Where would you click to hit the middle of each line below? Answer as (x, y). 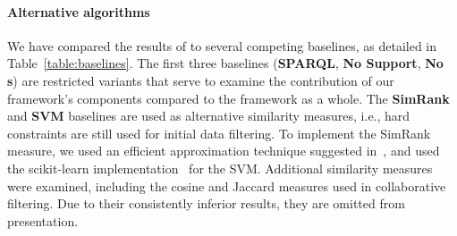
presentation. (43, 220)
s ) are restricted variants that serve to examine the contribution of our (201, 80)
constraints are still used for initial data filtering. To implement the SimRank (219, 133)
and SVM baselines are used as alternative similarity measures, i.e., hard (209, 116)
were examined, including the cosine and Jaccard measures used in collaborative (227, 185)
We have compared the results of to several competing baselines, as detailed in (222, 45)
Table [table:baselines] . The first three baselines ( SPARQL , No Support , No (225, 63)
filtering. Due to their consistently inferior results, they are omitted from (206, 203)
